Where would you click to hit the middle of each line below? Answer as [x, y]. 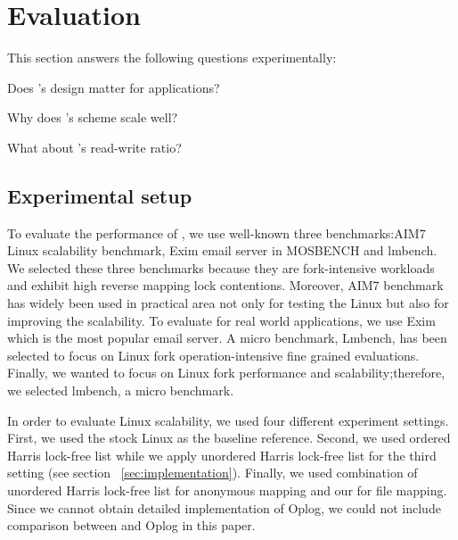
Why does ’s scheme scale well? [93, 117]
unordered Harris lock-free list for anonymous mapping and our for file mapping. [227, 490]
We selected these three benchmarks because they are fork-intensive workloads [221, 267]
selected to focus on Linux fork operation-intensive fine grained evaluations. [213, 355]
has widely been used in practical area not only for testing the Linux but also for [228, 303]
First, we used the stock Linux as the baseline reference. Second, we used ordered [229, 438]
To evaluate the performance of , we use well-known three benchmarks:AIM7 [217, 233]
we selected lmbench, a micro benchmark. [121, 390]
